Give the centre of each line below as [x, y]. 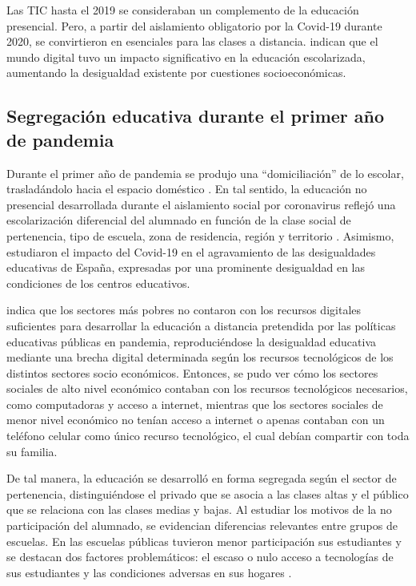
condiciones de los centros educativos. [98, 283]
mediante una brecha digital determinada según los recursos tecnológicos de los [200, 357]
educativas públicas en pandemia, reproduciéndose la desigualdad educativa [192, 341]
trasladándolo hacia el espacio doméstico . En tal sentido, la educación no [187, 189]
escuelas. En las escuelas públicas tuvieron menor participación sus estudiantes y [204, 541]
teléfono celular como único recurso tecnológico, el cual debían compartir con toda [208, 436]
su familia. [32, 451]
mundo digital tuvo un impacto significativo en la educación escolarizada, [186, 57]
